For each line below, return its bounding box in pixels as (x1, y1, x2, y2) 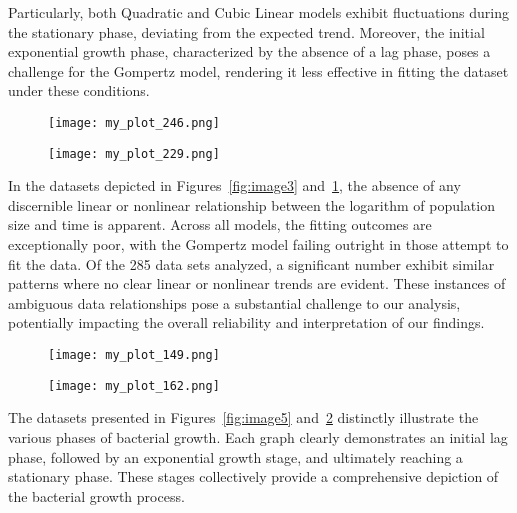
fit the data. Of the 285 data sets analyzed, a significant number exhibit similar (8, 253, 495, 274)
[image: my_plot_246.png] (48, 115, 220, 130)
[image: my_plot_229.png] (48, 146, 220, 161)
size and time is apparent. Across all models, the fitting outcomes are (8, 214, 432, 235)
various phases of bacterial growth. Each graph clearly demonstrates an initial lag (8, 426, 508, 447)
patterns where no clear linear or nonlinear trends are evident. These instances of (8, 273, 506, 294)
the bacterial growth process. (8, 485, 185, 506)
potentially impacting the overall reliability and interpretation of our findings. (8, 312, 485, 333)
